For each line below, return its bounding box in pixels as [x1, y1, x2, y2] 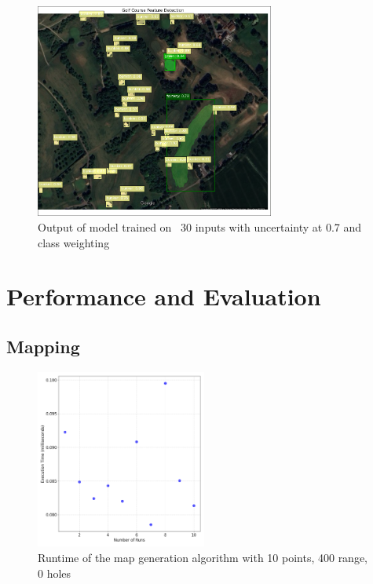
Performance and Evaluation [6, 280, 321, 312]
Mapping [6, 334, 80, 358]
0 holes [38, 564, 71, 581]
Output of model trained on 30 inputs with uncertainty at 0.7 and [38, 218, 362, 235]
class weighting [38, 234, 110, 250]
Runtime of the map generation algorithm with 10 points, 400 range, [38, 549, 368, 565]
